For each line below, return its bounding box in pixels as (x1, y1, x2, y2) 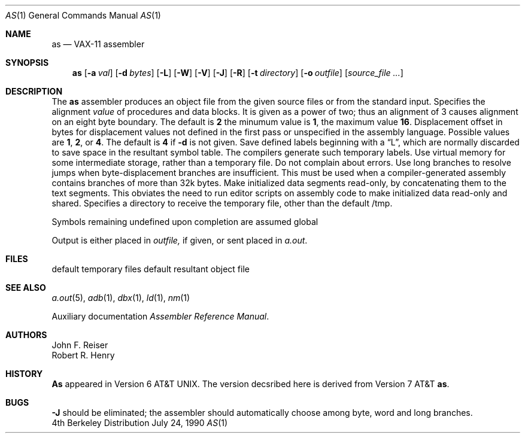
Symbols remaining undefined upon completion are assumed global (51, 217, 318, 227)
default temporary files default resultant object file (51, 264, 250, 274)
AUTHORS (5, 330, 47, 340)
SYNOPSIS (5, 57, 49, 68)
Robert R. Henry (51, 350, 115, 360)
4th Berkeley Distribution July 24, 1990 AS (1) (51, 418, 228, 428)
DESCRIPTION (5, 86, 63, 96)
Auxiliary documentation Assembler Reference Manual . (51, 311, 269, 321)
